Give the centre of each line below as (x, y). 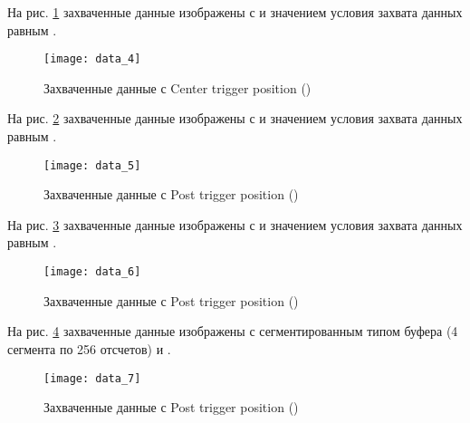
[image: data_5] (92, 165)
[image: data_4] (92, 59)
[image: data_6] (92, 272)
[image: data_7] (92, 378)
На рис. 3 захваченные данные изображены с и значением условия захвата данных (235, 224)
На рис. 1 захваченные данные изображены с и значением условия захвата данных (235, 12)
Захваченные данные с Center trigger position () (177, 87)
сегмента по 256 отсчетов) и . (89, 348)
